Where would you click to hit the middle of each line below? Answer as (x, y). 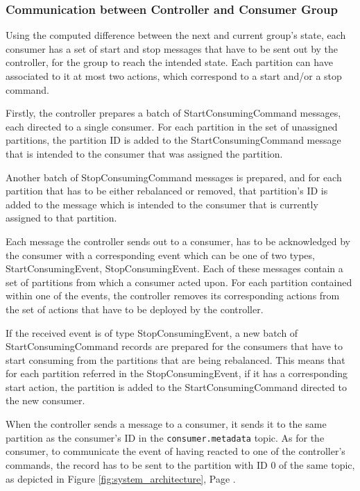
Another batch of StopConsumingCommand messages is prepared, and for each (174, 177)
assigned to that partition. (61, 218)
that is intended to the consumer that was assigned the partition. (144, 153)
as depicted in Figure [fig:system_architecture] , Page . (121, 478)
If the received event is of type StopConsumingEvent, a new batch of (152, 332)
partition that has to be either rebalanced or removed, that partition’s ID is (167, 191)
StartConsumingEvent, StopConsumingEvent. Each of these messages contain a (174, 268)
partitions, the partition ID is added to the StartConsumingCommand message (173, 140)
